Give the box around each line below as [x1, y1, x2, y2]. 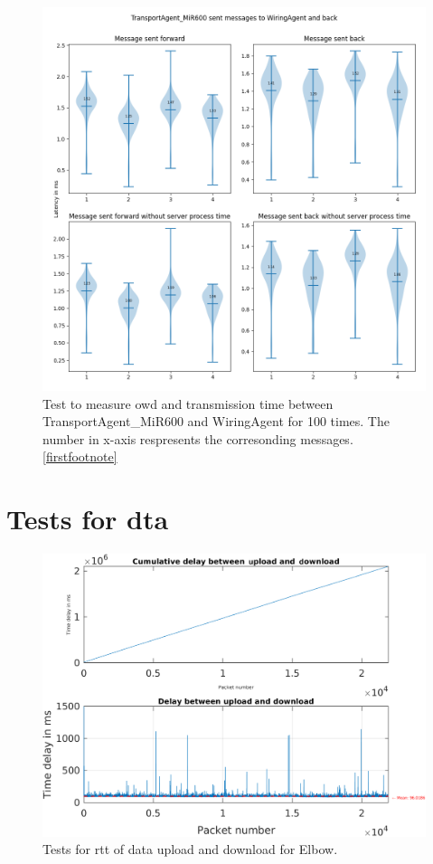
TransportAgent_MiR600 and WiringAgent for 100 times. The [42, 412, 390, 431]
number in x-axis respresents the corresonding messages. [42, 429, 353, 448]
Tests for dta [6, 500, 169, 537]
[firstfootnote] [42, 447, 118, 466]
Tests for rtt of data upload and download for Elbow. [42, 840, 338, 859]
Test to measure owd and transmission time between [42, 394, 334, 413]
